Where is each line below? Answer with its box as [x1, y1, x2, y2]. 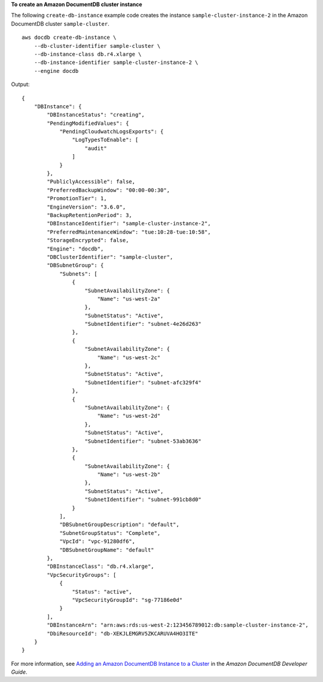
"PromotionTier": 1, [47, 195, 107, 202]
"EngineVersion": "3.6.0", [47, 203, 126, 210]
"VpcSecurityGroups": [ [47, 571, 117, 578]
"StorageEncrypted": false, [47, 237, 129, 244]
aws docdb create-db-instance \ [22, 34, 117, 41]
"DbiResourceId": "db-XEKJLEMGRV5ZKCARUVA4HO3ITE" [47, 630, 199, 637]
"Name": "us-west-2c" [97, 354, 161, 361]
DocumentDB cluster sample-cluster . [11, 20, 110, 27]
